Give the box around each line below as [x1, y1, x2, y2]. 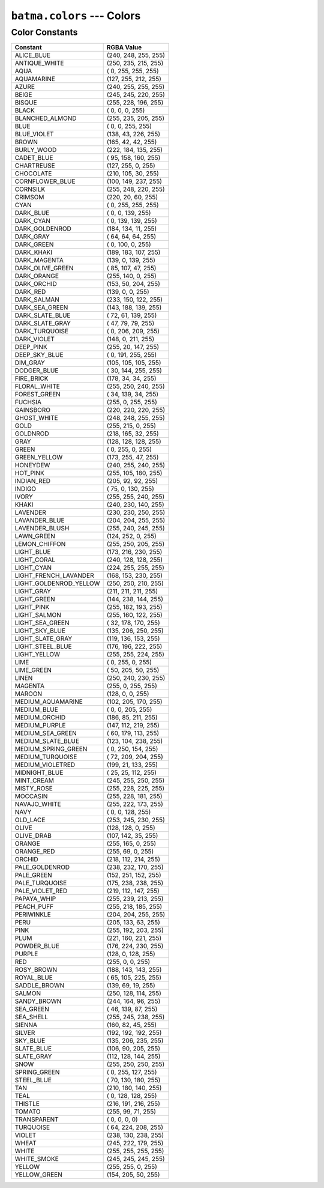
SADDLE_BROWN [14, 981, 65, 990]
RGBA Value [106, 43, 142, 52]
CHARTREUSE [14, 162, 55, 170]
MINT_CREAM [14, 777, 54, 785]
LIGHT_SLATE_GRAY [14, 634, 73, 643]
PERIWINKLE [14, 911, 51, 919]
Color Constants [11, 27, 78, 38]
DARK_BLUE [14, 209, 50, 217]
